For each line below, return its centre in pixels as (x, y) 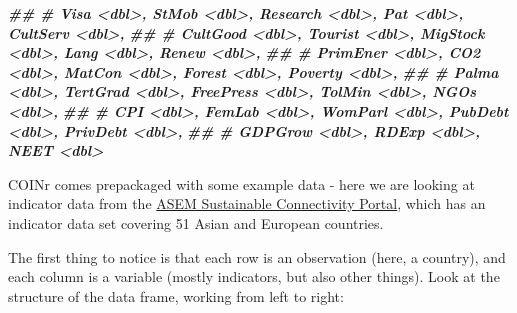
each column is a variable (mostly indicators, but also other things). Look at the (254, 276)
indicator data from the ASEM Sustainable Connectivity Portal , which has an (247, 203)
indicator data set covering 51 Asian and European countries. (196, 222)
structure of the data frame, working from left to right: (176, 295)
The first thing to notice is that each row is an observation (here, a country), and (257, 256)
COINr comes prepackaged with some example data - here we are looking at (241, 183)
